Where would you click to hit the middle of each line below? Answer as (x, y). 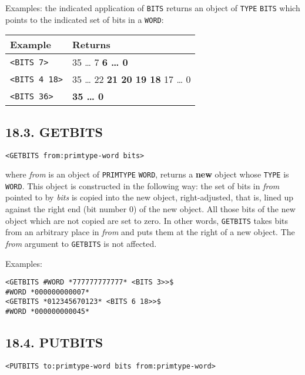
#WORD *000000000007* (48, 292)
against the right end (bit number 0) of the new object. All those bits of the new (150, 209)
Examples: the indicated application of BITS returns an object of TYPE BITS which (153, 8)
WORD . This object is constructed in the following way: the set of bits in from (143, 185)
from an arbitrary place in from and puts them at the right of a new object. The (150, 232)
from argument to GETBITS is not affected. (81, 243)
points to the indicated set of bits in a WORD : (85, 19)
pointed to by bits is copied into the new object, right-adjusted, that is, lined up (150, 197)
